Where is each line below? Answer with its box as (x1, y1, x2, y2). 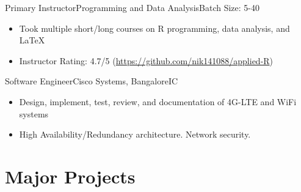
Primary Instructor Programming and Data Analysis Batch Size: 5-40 (5, 1, 259, 13)
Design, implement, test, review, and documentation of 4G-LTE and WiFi (19, 95, 297, 108)
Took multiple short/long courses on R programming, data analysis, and (19, 21, 290, 34)
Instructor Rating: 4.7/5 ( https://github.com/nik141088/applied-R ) (19, 54, 274, 67)
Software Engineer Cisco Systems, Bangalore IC (5, 75, 178, 87)
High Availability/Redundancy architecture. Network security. (19, 128, 251, 141)
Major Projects (5, 163, 136, 188)
